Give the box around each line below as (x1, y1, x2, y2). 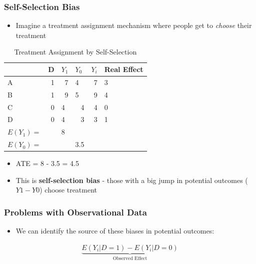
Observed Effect (112, 255, 147, 261)
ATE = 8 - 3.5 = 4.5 (15, 158, 79, 168)
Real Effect (104, 64, 143, 74)
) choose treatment (39, 184, 97, 195)
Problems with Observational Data (4, 205, 147, 218)
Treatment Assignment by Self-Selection (14, 46, 137, 57)
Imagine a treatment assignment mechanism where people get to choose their (15, 20, 252, 30)
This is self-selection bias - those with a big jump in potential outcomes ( (15, 174, 248, 185)
